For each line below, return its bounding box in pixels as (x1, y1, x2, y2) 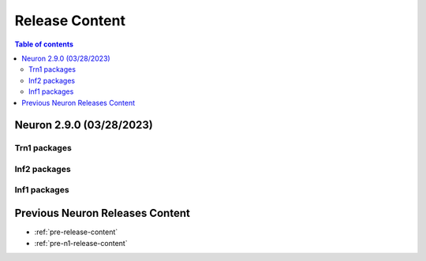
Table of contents (14, 39, 74, 49)
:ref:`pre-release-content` (34, 227, 118, 237)
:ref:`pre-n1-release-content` (34, 238, 128, 248)
